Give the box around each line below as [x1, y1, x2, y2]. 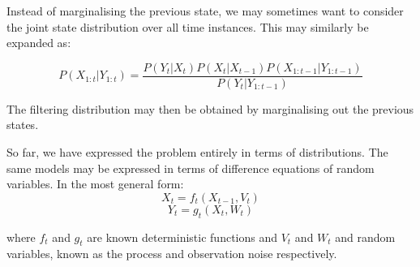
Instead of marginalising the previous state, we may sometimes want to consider [6, 2, 404, 19]
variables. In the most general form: [6, 175, 184, 192]
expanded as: [6, 34, 71, 51]
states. [6, 116, 39, 133]
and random [335, 228, 396, 245]
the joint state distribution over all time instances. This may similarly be [6, 18, 369, 35]
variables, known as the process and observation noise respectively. [6, 245, 337, 262]
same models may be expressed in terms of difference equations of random [6, 159, 375, 176]
